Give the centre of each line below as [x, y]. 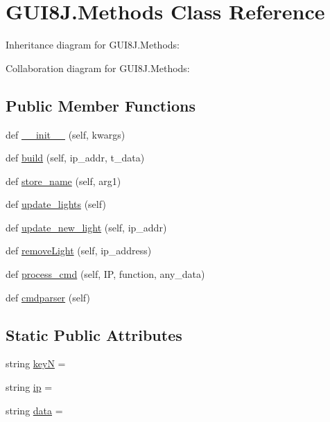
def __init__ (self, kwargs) [66, 134]
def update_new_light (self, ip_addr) [86, 227]
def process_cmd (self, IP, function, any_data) [105, 274]
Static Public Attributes [94, 334]
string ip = [29, 387]
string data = [34, 410]
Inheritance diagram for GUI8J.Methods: [93, 45]
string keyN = [36, 363]
